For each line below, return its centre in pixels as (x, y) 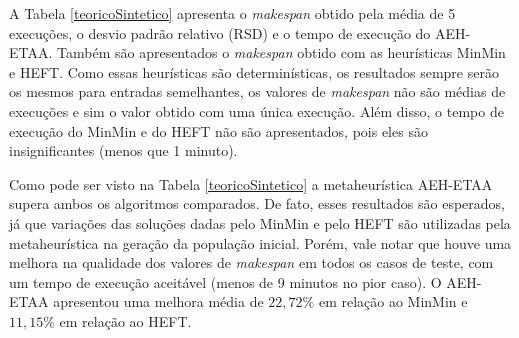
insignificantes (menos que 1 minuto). (123, 150)
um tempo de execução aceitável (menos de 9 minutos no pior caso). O (225, 281)
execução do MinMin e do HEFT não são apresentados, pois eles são (218, 130)
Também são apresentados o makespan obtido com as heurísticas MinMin (281, 52)
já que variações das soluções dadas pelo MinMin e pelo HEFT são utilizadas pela (260, 222)
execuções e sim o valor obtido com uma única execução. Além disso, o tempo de (256, 110)
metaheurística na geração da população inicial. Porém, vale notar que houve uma (260, 242)
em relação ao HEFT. (125, 320)
